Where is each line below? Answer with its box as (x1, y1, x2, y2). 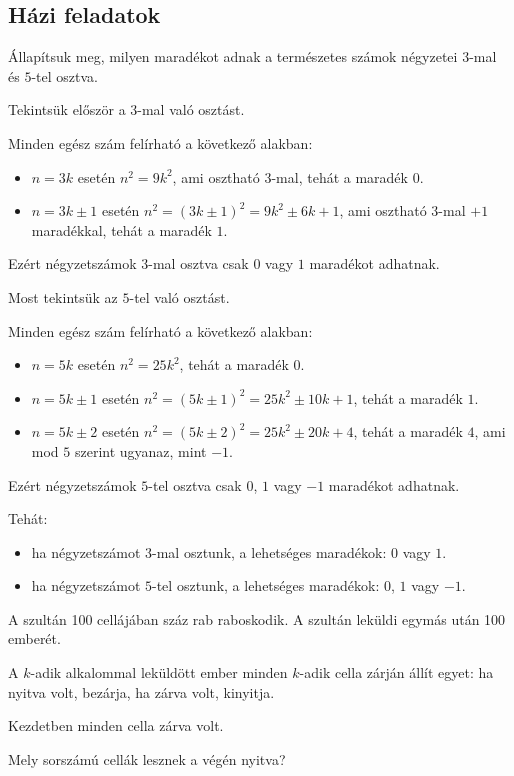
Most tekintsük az (8, 286, 118, 307)
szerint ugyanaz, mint (74, 440, 207, 461)
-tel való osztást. (129, 286, 230, 307)
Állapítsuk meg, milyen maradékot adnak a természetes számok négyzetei (8, 46, 458, 67)
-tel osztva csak (148, 474, 242, 495)
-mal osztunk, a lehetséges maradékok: (152, 541, 387, 562)
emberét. (8, 628, 61, 649)
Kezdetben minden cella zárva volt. (8, 715, 224, 736)
